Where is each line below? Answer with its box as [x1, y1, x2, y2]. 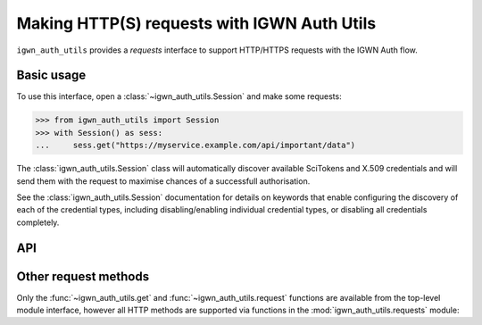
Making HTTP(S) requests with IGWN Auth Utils [16, 13, 377, 33]
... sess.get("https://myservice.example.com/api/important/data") [35, 140, 356, 151]
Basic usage [16, 68, 87, 83]
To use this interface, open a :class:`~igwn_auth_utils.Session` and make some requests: [16, 91, 343, 102]
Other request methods [16, 269, 150, 284]
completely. [16, 217, 60, 228]
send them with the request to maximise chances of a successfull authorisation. [16, 175, 311, 187]
